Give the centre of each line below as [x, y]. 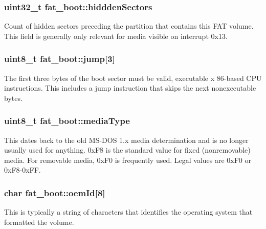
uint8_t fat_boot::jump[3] [60, 59]
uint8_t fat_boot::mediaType [67, 121]
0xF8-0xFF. [23, 170]
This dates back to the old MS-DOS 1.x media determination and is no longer [126, 140]
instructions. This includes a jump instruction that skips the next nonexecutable [130, 88]
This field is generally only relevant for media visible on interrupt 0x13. [116, 36]
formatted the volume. [39, 222]
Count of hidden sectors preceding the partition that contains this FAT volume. [129, 26]
